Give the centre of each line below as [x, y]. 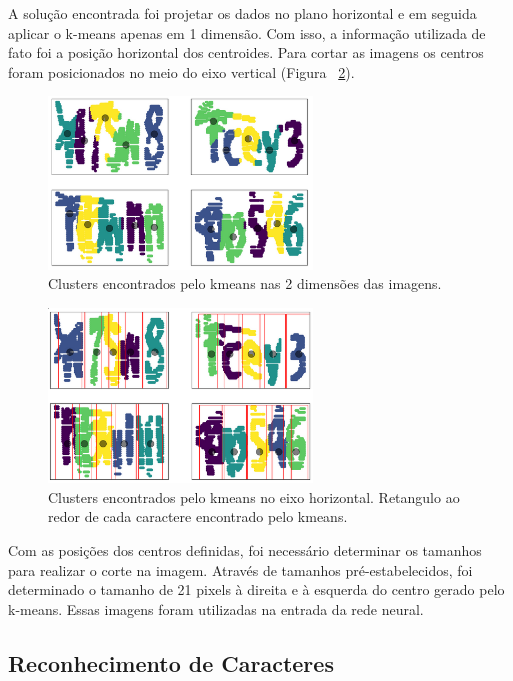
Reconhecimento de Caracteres [171, 662]
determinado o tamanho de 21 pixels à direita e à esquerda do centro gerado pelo [256, 589]
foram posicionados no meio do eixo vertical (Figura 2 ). [181, 71]
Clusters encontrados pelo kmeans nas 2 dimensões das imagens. [245, 283]
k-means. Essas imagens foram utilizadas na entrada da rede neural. [216, 608]
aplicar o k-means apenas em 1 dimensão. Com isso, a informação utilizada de [247, 32]
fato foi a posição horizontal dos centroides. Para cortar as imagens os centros [246, 52]
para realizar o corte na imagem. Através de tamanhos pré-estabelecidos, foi [240, 569]
